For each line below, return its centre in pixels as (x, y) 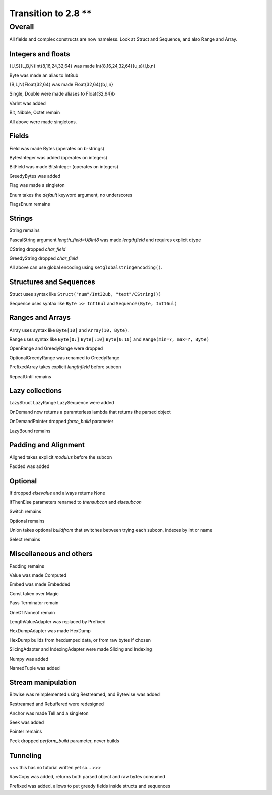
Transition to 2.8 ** (50, 13)
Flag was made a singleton (37, 185)
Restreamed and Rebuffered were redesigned (57, 704)
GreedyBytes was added (35, 176)
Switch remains (25, 511)
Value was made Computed (38, 575)
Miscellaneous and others (51, 554)
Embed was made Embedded (40, 584)
